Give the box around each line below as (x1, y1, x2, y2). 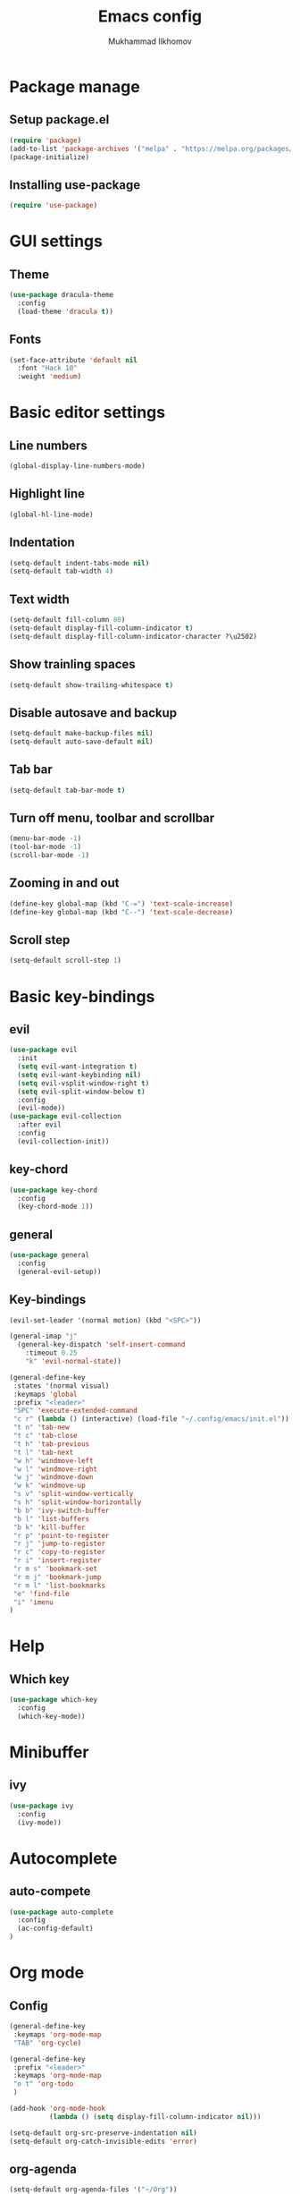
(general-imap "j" (9, 1331, 78, 1341)
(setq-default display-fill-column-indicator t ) (9, 624, 194, 633)
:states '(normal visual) (12, 1381, 110, 1390)
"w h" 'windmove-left (12, 1456, 94, 1465)
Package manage (9, 76, 140, 97)
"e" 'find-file (12, 1589, 70, 1598)
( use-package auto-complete (9, 1908, 114, 1917)
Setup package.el (9, 112, 110, 127)
